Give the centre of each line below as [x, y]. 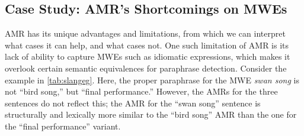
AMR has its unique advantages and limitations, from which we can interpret [145, 33]
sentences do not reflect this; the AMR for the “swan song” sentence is [133, 103]
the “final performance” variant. [63, 126]
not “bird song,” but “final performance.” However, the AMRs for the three [141, 91]
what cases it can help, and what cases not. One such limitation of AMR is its [147, 45]
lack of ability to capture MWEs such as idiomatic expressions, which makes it [148, 56]
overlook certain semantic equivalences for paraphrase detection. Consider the [146, 68]
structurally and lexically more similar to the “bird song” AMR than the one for [151, 114]
